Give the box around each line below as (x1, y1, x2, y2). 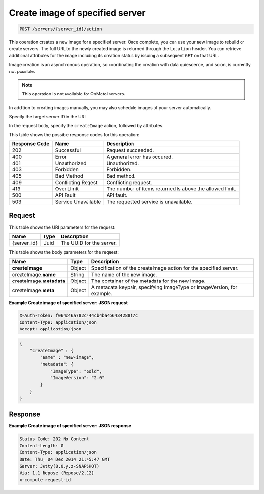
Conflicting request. (106, 179, 152, 186)
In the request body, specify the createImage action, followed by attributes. (9, 122, 164, 128)
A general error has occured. (106, 153, 173, 160)
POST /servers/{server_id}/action (19, 26, 102, 32)
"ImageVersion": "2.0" (50, 375, 105, 381)
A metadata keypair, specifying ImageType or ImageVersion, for (91, 284, 238, 291)
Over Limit (55, 186, 79, 192)
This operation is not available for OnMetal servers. (22, 91, 126, 97)
